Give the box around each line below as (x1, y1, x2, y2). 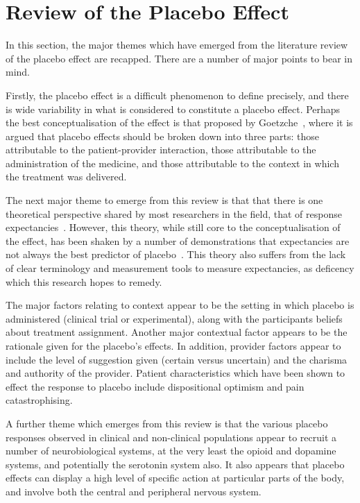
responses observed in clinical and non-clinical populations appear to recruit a (6, 429, 337, 444)
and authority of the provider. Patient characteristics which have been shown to (6, 366, 345, 380)
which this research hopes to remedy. (6, 274, 162, 289)
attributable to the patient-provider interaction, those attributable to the (6, 142, 316, 157)
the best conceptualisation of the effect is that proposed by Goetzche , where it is (6, 115, 353, 130)
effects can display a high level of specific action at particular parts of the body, (6, 470, 345, 485)
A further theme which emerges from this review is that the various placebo (6, 416, 328, 430)
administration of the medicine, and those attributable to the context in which (6, 155, 339, 170)
